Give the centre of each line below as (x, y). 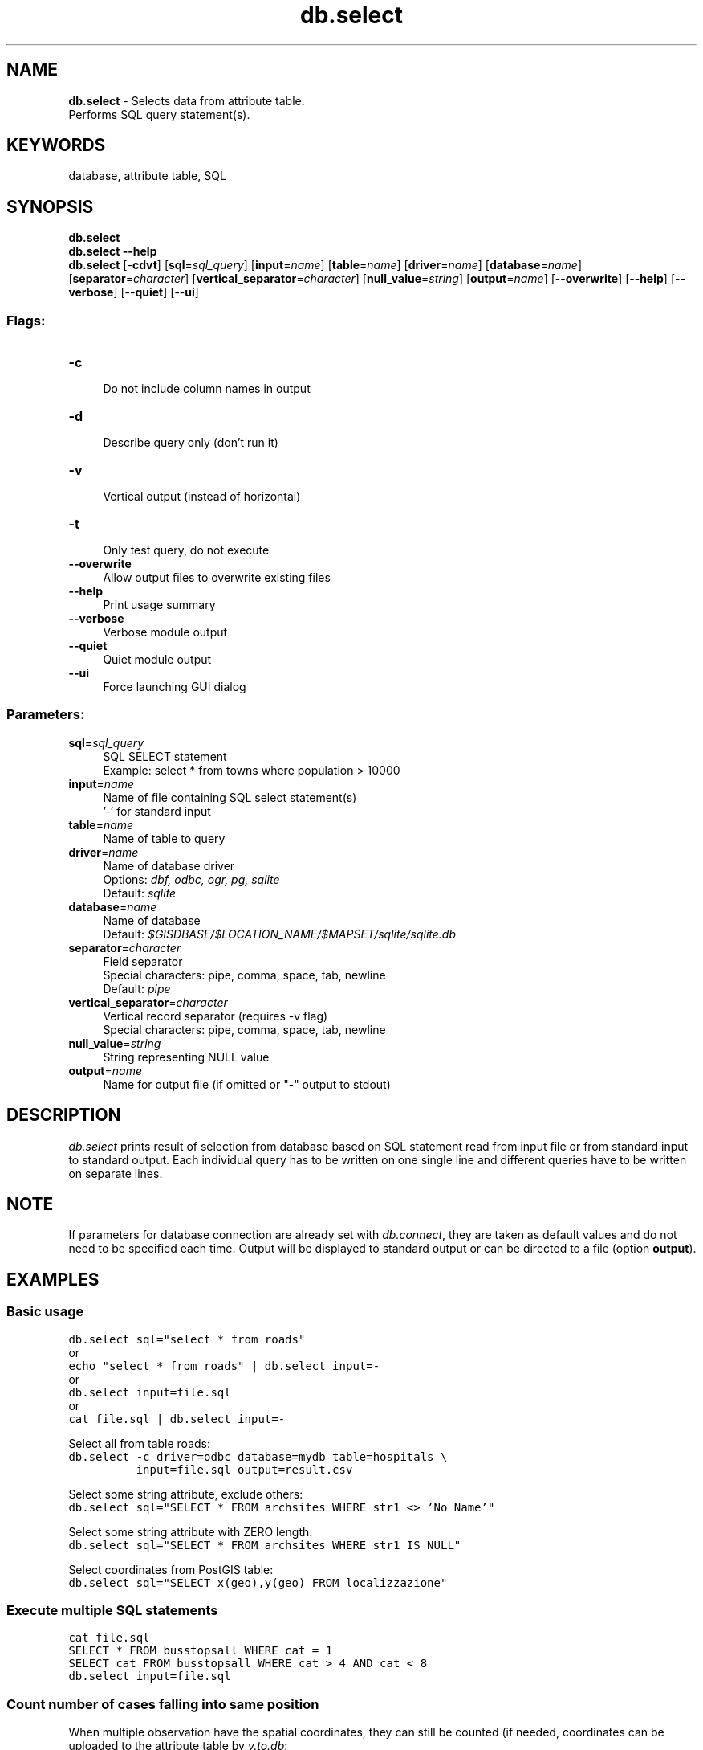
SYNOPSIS (50, 206)
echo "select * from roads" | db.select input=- (224, 1366)
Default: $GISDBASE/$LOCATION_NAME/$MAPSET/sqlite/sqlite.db (279, 934)
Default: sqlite (140, 893)
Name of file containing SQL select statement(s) (230, 797)
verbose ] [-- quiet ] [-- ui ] (134, 292)
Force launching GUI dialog (175, 687)
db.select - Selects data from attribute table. (187, 100)
